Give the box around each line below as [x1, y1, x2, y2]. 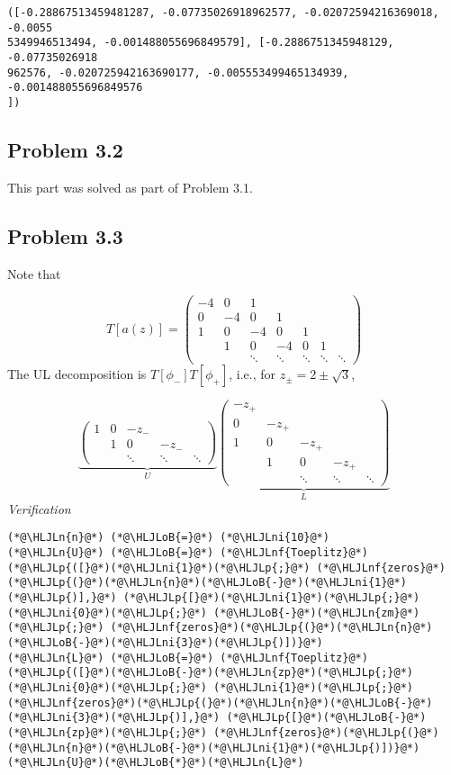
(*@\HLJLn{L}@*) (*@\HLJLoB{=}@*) [7, 651, 214, 664]
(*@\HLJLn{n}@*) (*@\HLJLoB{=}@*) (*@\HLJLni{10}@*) [7, 531, 329, 545]
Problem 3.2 [7, 135, 123, 163]
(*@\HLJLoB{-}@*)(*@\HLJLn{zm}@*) [213, 606, 420, 619]
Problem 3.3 [7, 221, 123, 249]
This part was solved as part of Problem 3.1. [7, 177, 253, 196]
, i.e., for [229, 365, 275, 383]
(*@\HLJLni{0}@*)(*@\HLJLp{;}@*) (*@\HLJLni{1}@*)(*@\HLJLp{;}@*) [7, 681, 414, 695]
